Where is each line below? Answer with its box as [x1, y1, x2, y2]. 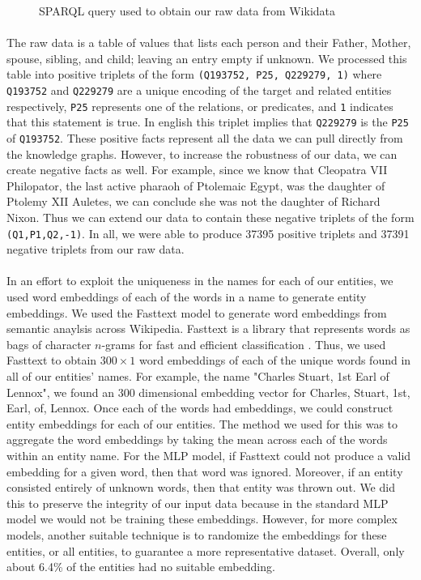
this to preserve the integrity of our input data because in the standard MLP [6, 494, 389, 511]
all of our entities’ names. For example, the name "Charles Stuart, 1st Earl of [6, 368, 389, 385]
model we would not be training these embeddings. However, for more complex [6, 510, 398, 527]
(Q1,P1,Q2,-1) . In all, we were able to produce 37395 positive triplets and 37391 [6, 224, 410, 241]
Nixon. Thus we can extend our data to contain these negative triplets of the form [6, 209, 415, 226]
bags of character [6, 335, 91, 352]
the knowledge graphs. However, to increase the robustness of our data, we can [6, 145, 398, 162]
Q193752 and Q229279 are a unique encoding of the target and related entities [6, 82, 392, 99]
